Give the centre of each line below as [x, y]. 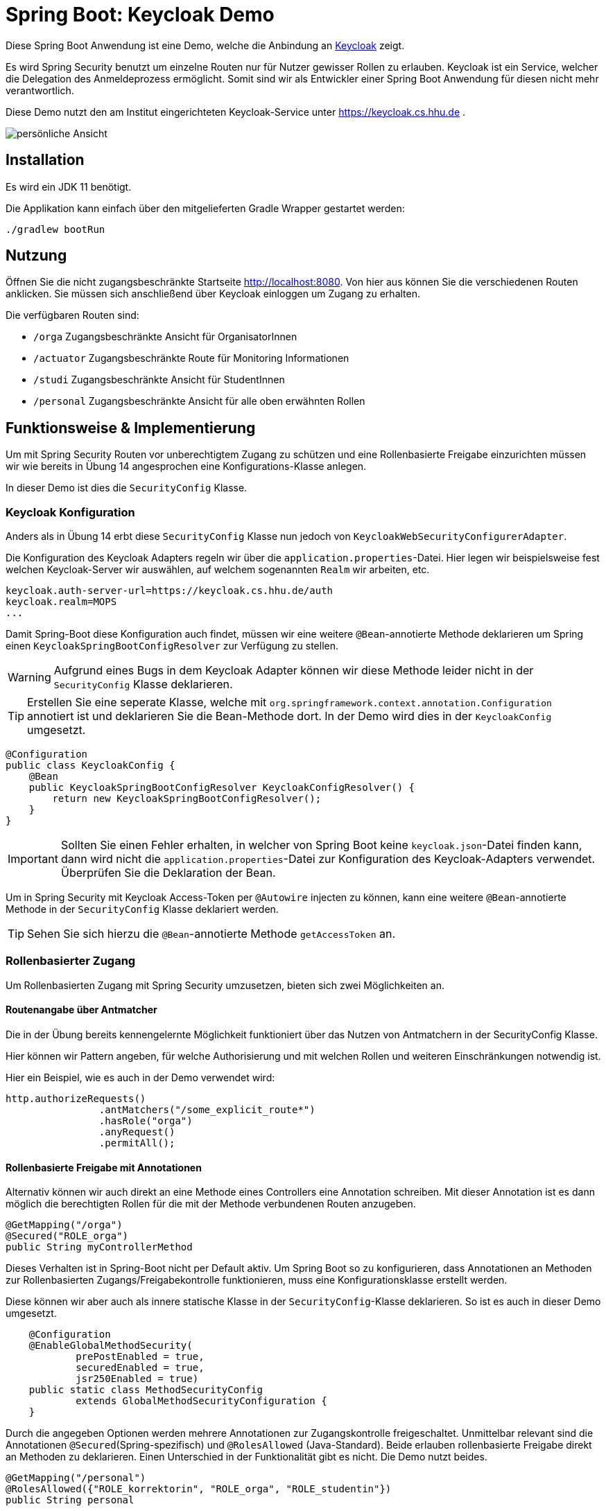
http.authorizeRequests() [76, 1099]
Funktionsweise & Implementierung [131, 428]
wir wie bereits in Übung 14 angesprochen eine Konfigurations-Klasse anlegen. [186, 466]
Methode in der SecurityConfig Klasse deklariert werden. [142, 909]
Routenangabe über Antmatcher [81, 1010]
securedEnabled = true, [140, 1368]
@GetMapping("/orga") [64, 1225]
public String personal [70, 1500]
